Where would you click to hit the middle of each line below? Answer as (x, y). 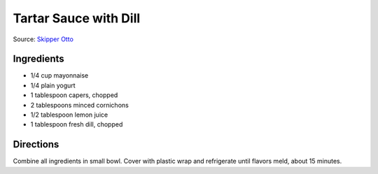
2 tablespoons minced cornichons (79, 105)
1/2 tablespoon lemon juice (69, 115)
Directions (36, 144)
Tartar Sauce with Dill (77, 18)
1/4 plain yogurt (53, 85)
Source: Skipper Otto (43, 39)
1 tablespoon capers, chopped (74, 95)
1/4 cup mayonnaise (59, 75)
